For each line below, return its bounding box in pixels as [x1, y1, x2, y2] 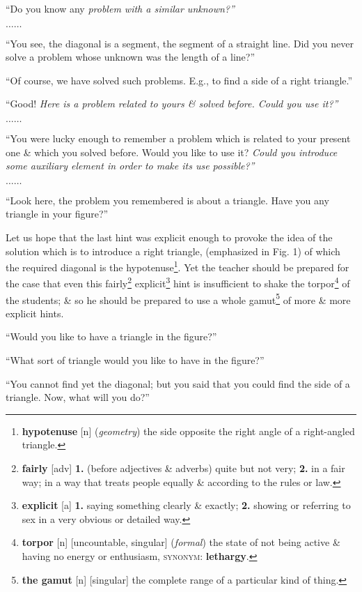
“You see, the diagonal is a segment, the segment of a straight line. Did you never [6, 36, 354, 50]
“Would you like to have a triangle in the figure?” [6, 329, 217, 344]
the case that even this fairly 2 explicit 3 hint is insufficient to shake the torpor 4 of [6, 274, 350, 291]
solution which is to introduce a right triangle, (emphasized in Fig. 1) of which [6, 243, 340, 258]
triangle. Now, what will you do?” [6, 390, 150, 404]
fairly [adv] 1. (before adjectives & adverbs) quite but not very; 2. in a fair [22, 461, 345, 476]
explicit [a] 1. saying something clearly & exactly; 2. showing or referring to [22, 498, 351, 513]
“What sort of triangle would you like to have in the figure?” [6, 353, 265, 367]
